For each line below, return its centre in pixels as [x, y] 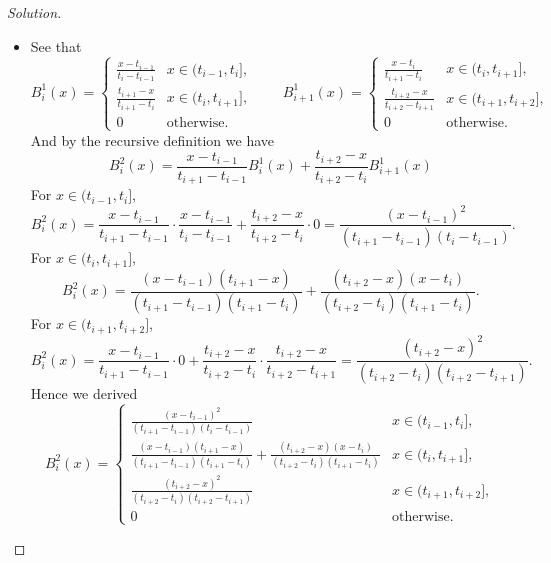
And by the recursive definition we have [152, 139]
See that [56, 45]
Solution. [34, 12]
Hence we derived [84, 393]
